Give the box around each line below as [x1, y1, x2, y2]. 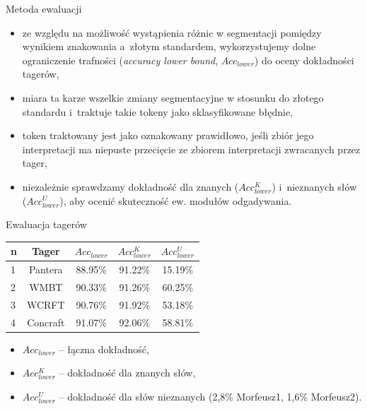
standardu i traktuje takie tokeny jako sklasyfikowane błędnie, [22, 104, 293, 119]
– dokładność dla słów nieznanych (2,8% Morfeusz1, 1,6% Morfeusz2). [59, 389, 362, 403]
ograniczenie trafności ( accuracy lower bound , [22, 52, 219, 67]
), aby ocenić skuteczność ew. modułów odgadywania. [59, 193, 292, 208]
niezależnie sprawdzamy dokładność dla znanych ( [22, 179, 239, 194]
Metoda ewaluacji [6, 1, 82, 16]
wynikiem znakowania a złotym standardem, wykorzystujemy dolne [22, 39, 316, 54]
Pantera [28, 262, 63, 277]
